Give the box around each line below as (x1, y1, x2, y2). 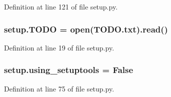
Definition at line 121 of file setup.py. (4, 1, 118, 11)
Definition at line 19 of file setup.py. (4, 42, 114, 52)
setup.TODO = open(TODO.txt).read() (4, 22, 168, 35)
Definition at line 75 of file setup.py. (4, 83, 114, 93)
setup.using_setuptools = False (4, 63, 133, 76)
